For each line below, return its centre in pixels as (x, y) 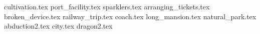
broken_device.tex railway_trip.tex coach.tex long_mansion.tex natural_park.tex (130, 16)
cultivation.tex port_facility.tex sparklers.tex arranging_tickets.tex (107, 6)
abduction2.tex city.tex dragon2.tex (58, 26)
